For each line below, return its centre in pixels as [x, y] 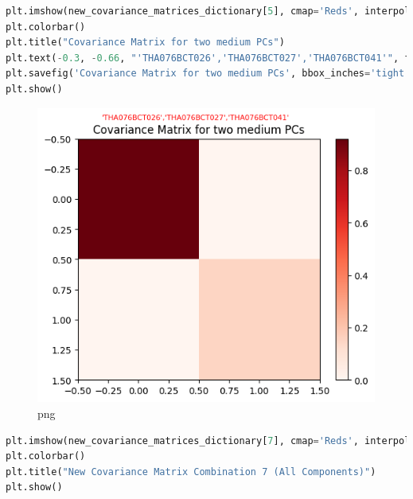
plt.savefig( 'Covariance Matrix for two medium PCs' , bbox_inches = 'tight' [208, 74]
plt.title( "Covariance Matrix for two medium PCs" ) [145, 43]
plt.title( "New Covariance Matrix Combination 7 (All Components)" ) [191, 472]
